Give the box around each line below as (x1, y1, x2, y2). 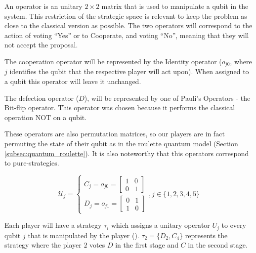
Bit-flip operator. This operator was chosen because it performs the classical (4, 102, 235, 113)
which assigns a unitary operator (111, 220, 210, 230)
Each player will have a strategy (4, 220, 102, 230)
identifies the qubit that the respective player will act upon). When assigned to (9, 66, 249, 77)
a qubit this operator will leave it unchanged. (4, 76, 141, 86)
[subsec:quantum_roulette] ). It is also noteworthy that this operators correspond (4, 148, 249, 158)
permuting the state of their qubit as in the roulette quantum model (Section (4, 138, 238, 148)
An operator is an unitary (4, 1, 83, 11)
